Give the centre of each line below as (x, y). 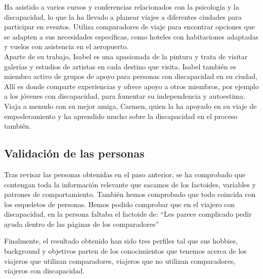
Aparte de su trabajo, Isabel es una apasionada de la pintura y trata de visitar (126, 56)
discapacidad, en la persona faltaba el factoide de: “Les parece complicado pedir (128, 214)
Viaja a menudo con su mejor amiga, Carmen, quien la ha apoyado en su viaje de (130, 106)
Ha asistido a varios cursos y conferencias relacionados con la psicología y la (122, 7)
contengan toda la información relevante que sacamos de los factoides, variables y (130, 184)
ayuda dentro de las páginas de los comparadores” (82, 224)
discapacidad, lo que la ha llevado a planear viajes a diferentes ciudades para (123, 16)
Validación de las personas (74, 153)
